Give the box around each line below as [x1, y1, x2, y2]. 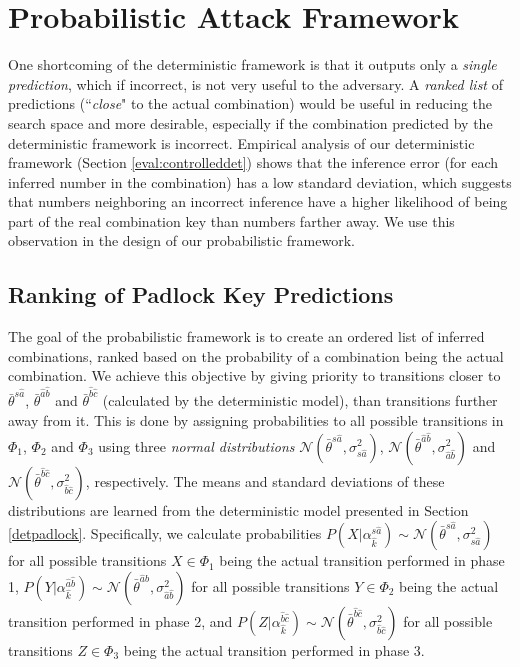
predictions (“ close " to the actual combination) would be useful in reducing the [8, 93, 493, 114]
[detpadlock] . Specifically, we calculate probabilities [8, 523, 322, 544]
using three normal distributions [98, 435, 295, 456]
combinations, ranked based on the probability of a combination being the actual [8, 345, 504, 366]
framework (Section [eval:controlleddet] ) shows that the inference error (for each [8, 152, 499, 173]
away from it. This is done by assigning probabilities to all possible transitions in [8, 409, 504, 430]
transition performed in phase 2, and [8, 610, 233, 631]
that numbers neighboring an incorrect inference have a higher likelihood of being [8, 191, 508, 212]
